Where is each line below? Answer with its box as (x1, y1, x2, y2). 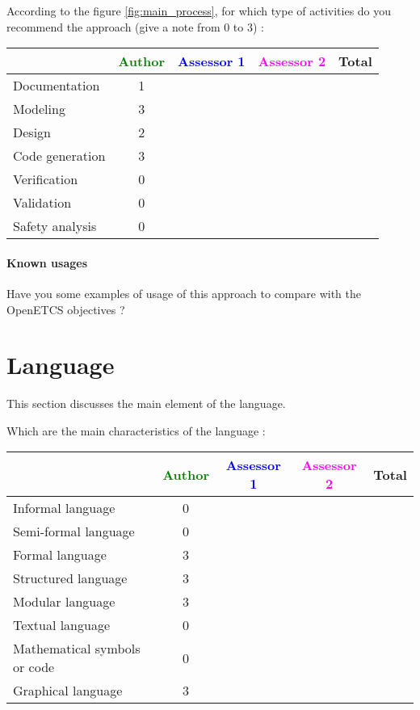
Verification (13, 170, 78, 189)
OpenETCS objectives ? (6, 300, 125, 317)
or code (13, 657, 55, 677)
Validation (13, 193, 72, 212)
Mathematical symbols (13, 639, 141, 658)
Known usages (6, 254, 88, 271)
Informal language (13, 498, 115, 518)
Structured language (13, 569, 128, 588)
